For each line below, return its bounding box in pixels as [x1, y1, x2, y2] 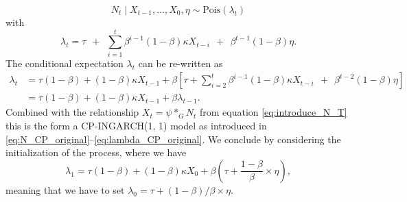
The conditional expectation [5, 55, 124, 70]
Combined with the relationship [5, 105, 139, 119]
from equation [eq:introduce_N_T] [199, 105, 347, 119]
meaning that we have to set [5, 182, 125, 197]
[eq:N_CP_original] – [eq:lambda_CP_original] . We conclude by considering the [5, 131, 341, 146]
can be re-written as [138, 55, 223, 70]
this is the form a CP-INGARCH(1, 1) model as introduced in [5, 118, 267, 132]
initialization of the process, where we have [5, 145, 187, 160]
